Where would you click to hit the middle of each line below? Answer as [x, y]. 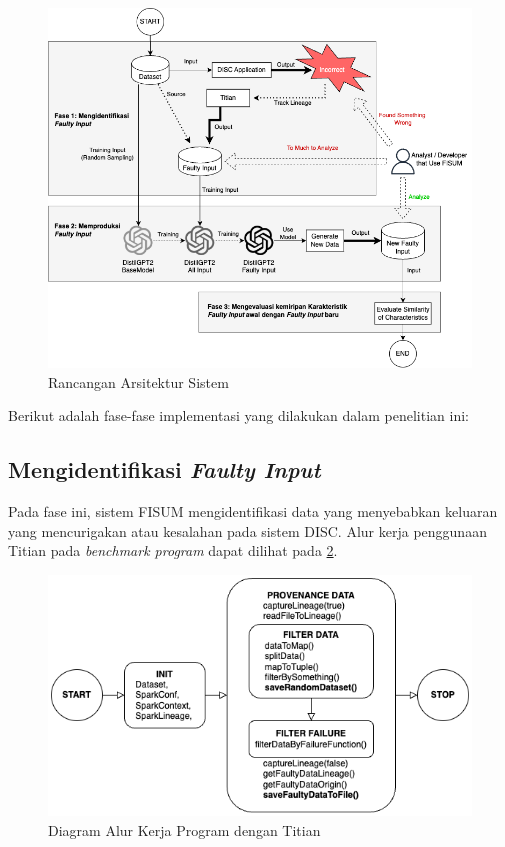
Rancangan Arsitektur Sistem [138, 381]
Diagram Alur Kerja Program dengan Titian [184, 830]
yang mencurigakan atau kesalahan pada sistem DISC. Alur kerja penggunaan [247, 530]
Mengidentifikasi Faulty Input [164, 469]
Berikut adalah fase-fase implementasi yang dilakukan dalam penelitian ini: [238, 415]
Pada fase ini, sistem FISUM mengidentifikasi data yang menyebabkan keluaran [253, 511]
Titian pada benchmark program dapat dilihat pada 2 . [173, 550]
